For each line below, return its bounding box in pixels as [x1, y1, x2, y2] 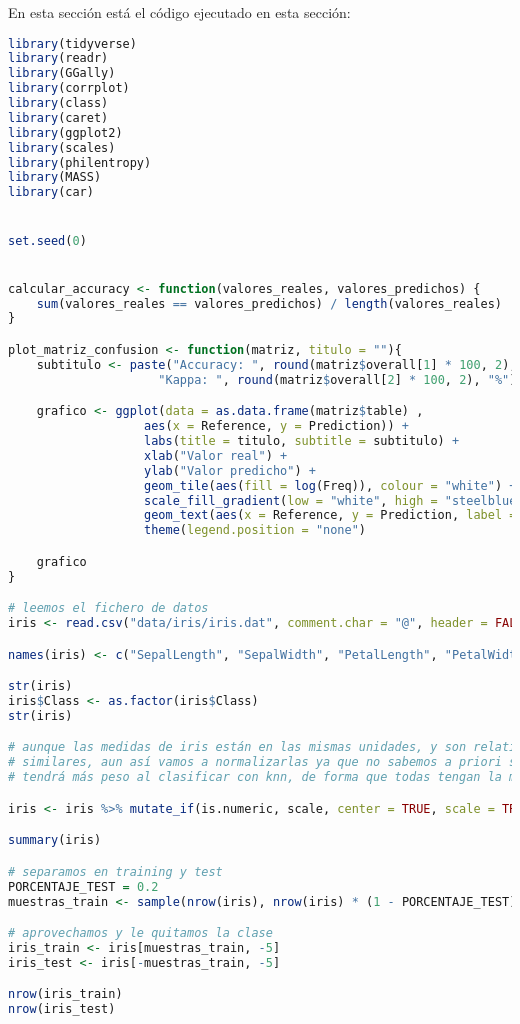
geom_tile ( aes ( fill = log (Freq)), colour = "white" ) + [144, 478, 517, 493]
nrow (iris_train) [8, 987, 123, 1002]
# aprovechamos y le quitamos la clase [8, 926, 273, 941]
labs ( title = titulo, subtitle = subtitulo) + [144, 434, 460, 449]
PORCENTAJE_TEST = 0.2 [8, 879, 159, 894]
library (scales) [8, 140, 116, 155]
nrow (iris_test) [8, 1002, 116, 1017]
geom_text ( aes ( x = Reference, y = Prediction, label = [144, 508, 517, 523]
